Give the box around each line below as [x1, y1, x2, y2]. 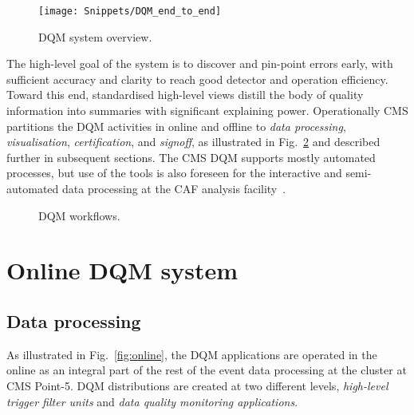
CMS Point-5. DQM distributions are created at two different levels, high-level [6, 377, 388, 393]
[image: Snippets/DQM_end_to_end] [38, 6, 222, 17]
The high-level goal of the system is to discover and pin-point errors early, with [6, 55, 393, 72]
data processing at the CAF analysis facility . [61, 180, 286, 196]
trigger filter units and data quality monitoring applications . [6, 393, 298, 409]
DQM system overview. [38, 28, 152, 45]
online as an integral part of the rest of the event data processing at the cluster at [6, 362, 407, 378]
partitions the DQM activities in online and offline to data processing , [6, 117, 346, 134]
